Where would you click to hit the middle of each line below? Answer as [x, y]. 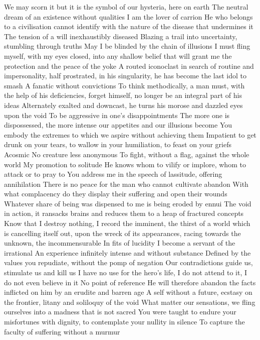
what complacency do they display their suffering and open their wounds [116, 194]
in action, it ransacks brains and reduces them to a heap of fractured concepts [124, 213]
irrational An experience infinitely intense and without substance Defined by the [127, 252]
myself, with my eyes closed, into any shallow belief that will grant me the [118, 55]
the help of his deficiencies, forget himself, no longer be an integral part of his [123, 95]
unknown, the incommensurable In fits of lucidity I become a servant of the [120, 243]
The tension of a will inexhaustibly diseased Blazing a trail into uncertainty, [121, 36]
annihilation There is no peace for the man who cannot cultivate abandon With [126, 184]
